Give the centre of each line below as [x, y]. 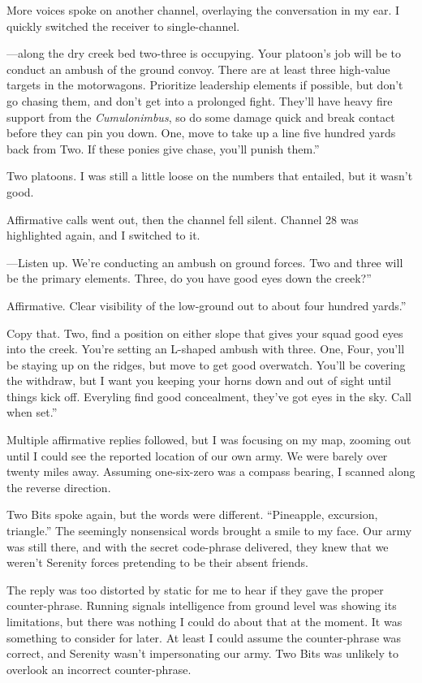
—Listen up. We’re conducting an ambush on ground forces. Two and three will [205, 262]
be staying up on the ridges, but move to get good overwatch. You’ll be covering [206, 364]
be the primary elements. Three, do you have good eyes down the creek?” [189, 278]
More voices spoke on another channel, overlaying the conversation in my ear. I [203, 10]
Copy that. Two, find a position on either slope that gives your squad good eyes [205, 333]
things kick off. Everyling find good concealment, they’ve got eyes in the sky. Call [209, 396]
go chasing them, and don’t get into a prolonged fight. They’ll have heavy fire [200, 100]
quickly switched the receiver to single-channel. [123, 26]
